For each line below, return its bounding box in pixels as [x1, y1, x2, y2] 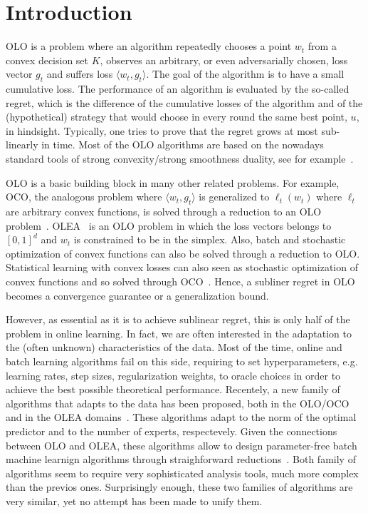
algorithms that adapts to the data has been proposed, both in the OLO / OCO [6, 395, 349, 410]
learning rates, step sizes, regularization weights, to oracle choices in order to [6, 367, 341, 382]
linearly [6, 137, 38, 152]
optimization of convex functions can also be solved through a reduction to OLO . [6, 245, 360, 260]
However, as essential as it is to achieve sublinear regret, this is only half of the [6, 312, 350, 327]
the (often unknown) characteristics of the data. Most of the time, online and [6, 340, 342, 355]
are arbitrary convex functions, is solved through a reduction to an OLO [6, 204, 322, 219]
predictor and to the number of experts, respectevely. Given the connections [6, 423, 337, 438]
